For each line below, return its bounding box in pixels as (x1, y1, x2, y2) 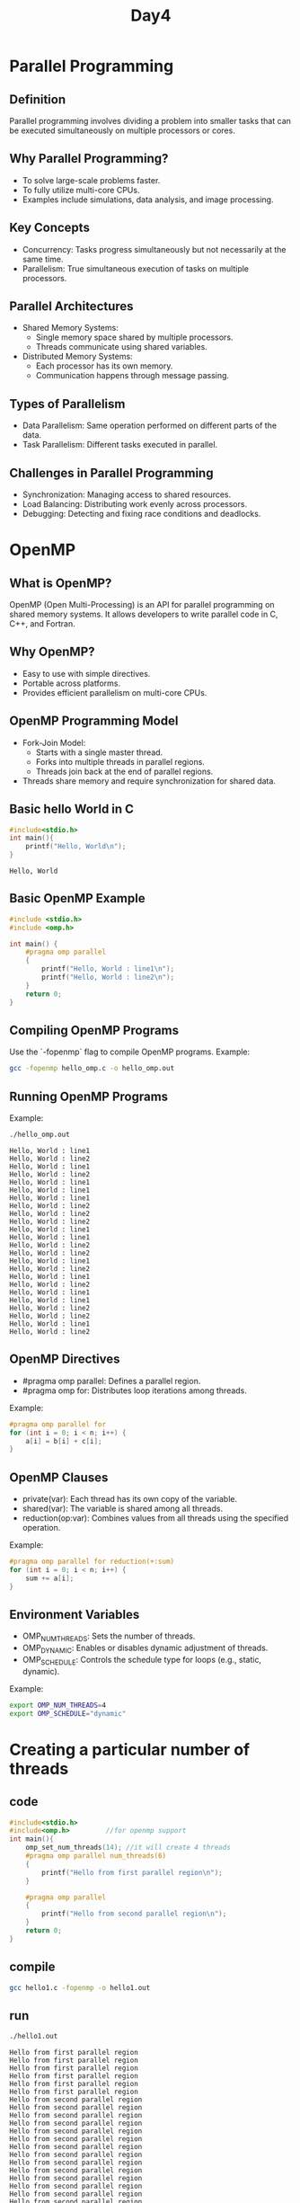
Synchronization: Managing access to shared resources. (22, 489, 232, 500)
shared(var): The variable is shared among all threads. (22, 1503, 223, 1515)
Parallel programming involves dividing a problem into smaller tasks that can (9, 116, 292, 126)
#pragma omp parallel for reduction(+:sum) (9, 1557, 175, 1567)
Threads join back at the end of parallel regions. (35, 766, 214, 777)
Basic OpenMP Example (9, 891, 146, 906)
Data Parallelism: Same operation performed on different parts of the (22, 420, 277, 431)
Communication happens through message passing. (35, 370, 230, 381)
